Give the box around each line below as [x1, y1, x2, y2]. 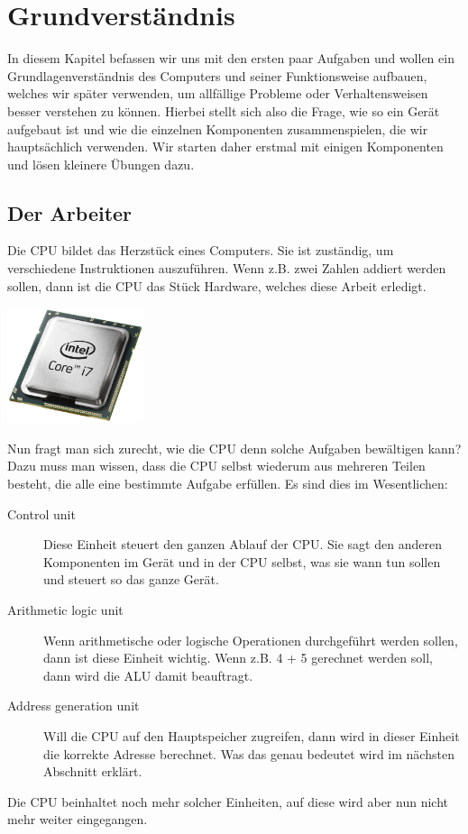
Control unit [7, 504, 76, 523]
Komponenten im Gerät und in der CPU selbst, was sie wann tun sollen [43, 552, 441, 571]
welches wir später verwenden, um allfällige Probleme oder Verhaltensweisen [7, 84, 428, 103]
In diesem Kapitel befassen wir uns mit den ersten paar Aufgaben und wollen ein [7, 49, 454, 68]
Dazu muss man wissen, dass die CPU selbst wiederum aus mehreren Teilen [7, 456, 426, 475]
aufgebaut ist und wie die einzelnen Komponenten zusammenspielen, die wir [7, 119, 428, 138]
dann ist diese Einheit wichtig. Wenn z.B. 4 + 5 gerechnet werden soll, [43, 648, 433, 667]
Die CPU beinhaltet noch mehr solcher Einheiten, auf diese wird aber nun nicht [7, 792, 448, 811]
